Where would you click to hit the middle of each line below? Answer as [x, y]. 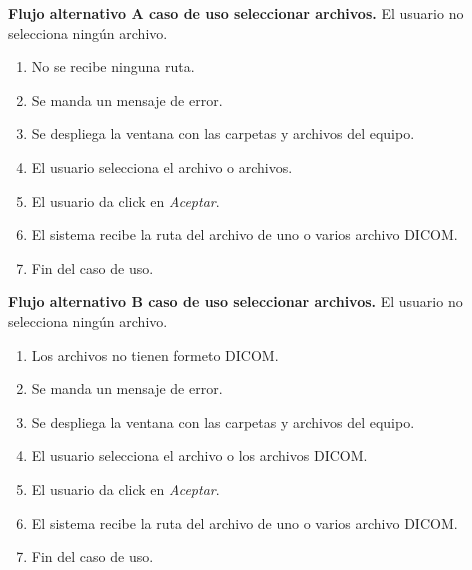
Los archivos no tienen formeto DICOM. [155, 354]
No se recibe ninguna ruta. [113, 66]
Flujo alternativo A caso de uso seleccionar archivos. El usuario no [236, 13]
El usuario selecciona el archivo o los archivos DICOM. [199, 455]
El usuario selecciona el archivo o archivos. [162, 166]
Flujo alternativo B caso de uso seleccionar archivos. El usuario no [235, 301]
